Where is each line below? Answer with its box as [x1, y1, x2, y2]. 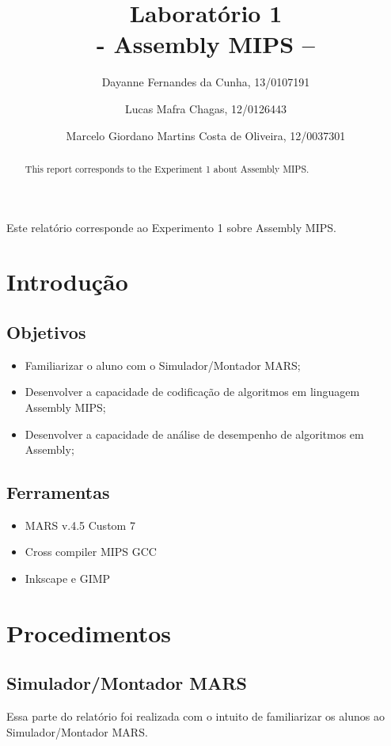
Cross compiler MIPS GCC [25, 543, 157, 560]
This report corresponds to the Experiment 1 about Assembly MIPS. [25, 162, 309, 175]
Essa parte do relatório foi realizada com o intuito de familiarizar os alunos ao [6, 708, 385, 725]
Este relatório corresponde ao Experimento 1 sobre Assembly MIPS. [6, 219, 336, 235]
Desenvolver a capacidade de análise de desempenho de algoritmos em [25, 425, 364, 442]
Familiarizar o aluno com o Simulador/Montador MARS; [25, 356, 301, 373]
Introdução [6, 265, 128, 298]
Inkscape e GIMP [25, 570, 111, 587]
